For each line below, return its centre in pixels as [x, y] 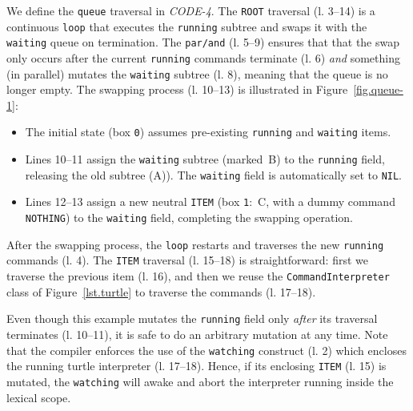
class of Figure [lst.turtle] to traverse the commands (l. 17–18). [161, 291]
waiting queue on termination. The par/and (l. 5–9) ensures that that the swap [203, 42]
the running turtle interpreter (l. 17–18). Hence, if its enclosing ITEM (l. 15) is [196, 366]
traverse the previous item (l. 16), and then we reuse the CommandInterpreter [198, 276]
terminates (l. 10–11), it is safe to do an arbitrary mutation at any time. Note [197, 334]
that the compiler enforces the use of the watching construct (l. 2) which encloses [206, 350]
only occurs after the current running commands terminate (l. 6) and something [203, 57]
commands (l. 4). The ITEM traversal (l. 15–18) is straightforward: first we [187, 260]
